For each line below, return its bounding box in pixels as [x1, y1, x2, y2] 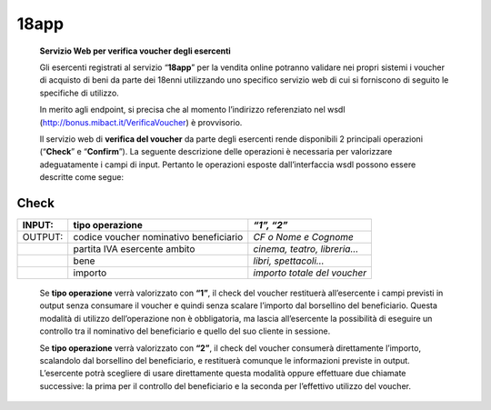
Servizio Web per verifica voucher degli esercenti [39, 45, 231, 56]
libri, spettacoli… [253, 255, 325, 267]
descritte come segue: [39, 172, 125, 183]
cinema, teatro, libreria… [253, 242, 359, 255]
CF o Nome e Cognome [253, 230, 354, 243]
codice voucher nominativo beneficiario [73, 230, 244, 243]
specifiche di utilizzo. [39, 87, 120, 98]
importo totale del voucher [253, 266, 367, 279]
